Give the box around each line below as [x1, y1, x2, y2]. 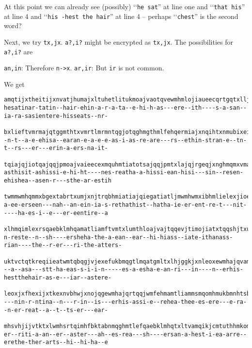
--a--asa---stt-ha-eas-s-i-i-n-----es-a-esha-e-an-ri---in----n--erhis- [4, 266, 243, 273]
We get [4, 79, 25, 89]
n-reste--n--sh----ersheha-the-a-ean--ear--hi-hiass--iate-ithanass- [4, 233, 233, 241]
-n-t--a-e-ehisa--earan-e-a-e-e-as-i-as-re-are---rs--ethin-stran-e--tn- [4, 136, 247, 144]
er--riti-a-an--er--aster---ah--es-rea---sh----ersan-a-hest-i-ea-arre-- [4, 331, 247, 338]
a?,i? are [4, 46, 33, 56]
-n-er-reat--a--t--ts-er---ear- [4, 306, 108, 314]
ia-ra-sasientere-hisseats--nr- [4, 112, 108, 119]
